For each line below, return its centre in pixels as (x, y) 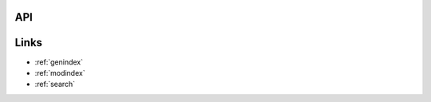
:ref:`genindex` (59, 62)
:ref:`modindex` (60, 73)
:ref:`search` (55, 84)
